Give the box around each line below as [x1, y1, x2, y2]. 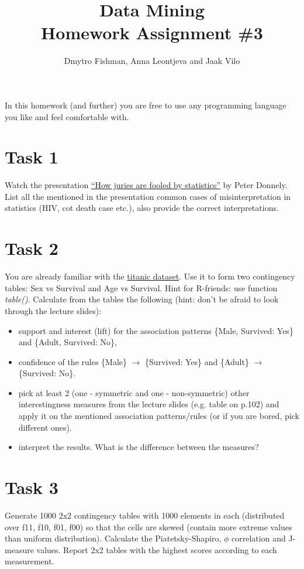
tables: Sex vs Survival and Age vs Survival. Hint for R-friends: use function [5, 281, 278, 294]
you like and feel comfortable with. [5, 110, 129, 122]
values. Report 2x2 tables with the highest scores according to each [36, 543, 277, 556]
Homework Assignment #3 [41, 21, 263, 45]
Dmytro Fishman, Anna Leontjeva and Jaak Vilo [64, 54, 240, 67]
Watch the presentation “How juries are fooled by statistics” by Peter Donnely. [5, 179, 288, 191]
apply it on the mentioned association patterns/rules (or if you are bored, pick [18, 410, 299, 422]
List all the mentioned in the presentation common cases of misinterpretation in [5, 190, 291, 202]
